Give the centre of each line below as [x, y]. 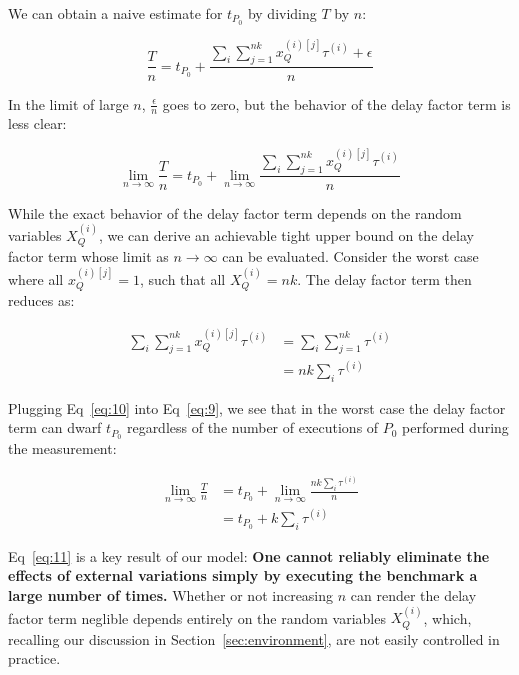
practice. [34, 658]
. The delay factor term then [384, 278]
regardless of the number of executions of [252, 427]
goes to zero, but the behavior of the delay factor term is [336, 103]
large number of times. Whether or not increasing [171, 594]
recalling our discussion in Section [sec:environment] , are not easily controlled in [254, 638]
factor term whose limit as [88, 256]
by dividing [282, 13]
